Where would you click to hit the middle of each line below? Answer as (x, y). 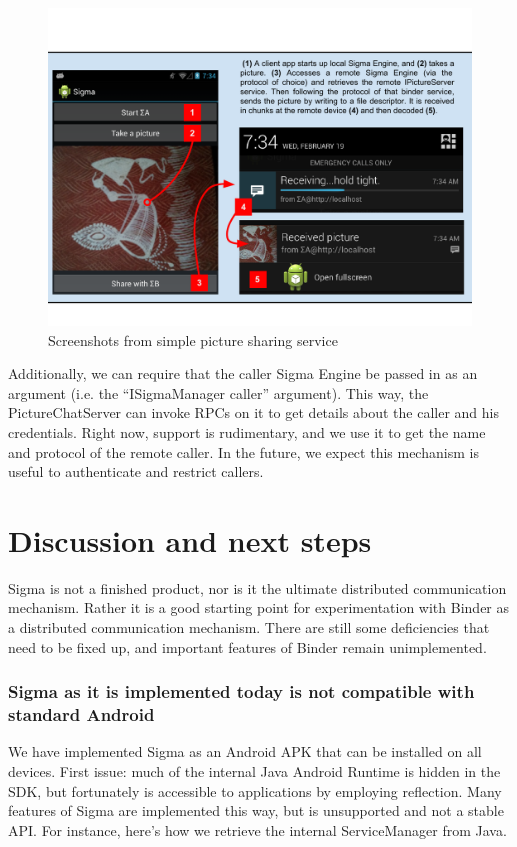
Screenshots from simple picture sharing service (193, 339)
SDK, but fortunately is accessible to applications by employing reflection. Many (255, 790)
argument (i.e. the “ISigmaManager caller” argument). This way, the (218, 392)
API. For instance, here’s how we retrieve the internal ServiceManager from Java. (257, 829)
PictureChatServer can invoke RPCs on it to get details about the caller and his (253, 412)
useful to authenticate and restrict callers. (136, 471)
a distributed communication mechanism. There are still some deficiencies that (249, 627)
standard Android (81, 714)
